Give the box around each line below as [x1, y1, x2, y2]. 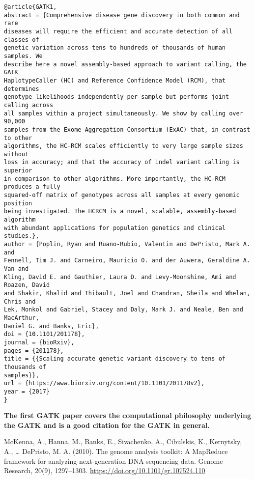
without [4, 150, 29, 158]
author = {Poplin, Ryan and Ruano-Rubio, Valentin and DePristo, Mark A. [4, 241, 251, 248]
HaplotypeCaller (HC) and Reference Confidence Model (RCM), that [4, 77, 226, 84]
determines [4, 85, 39, 92]
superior [4, 167, 32, 174]
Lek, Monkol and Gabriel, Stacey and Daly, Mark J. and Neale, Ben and [4, 306, 243, 313]
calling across [4, 101, 54, 109]
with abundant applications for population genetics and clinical [4, 224, 226, 231]
